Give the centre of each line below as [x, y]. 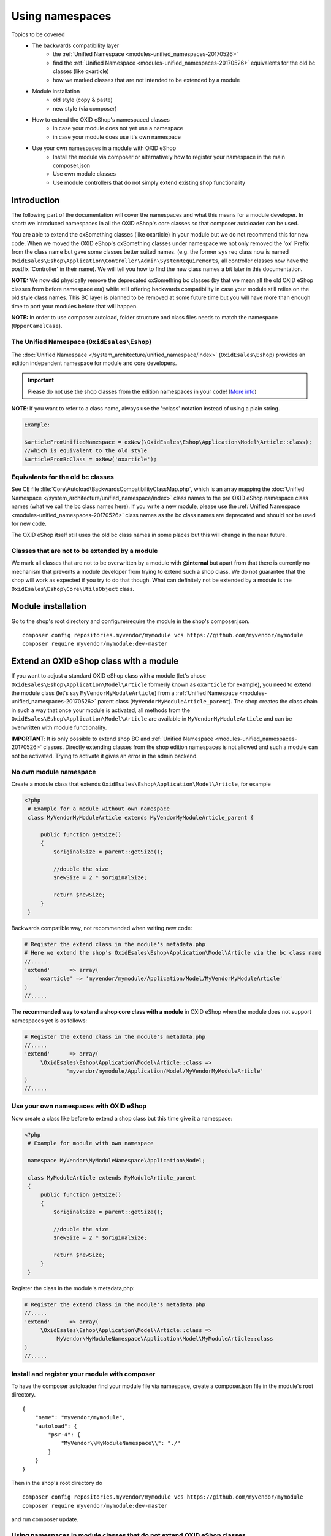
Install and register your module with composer [83, 1374]
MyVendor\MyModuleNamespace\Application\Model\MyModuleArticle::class [165, 1339]
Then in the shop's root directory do [57, 1483]
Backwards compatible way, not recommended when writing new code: [102, 928]
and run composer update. [45, 1519]
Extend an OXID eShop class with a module [95, 661]
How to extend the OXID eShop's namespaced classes [101, 120]
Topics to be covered [38, 34]
